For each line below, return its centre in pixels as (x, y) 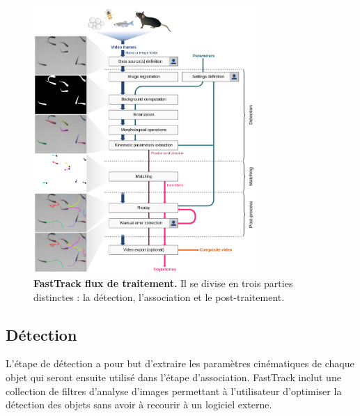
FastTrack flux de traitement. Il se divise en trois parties (163, 283)
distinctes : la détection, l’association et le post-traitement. (159, 296)
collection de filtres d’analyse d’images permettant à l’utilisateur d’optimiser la (174, 391)
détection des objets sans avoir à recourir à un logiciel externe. (139, 405)
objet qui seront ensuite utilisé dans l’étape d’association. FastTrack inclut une (173, 377)
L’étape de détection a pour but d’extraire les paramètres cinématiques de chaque (180, 363)
